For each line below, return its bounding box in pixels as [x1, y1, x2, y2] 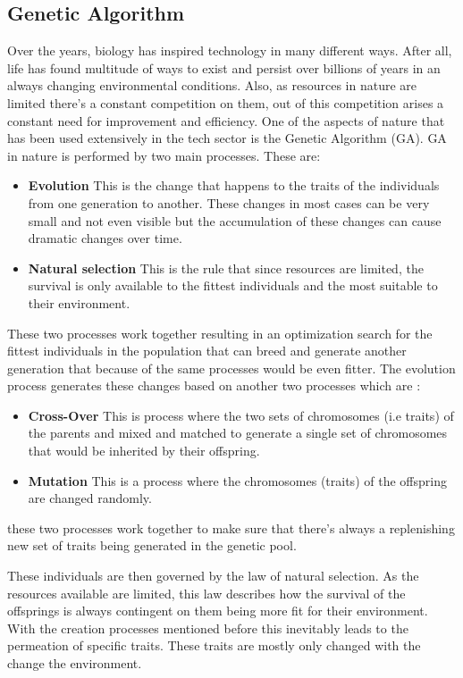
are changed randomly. [28, 489, 152, 507]
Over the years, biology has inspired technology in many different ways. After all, [7, 41, 452, 60]
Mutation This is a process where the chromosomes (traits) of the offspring [28, 471, 447, 490]
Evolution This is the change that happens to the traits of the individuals [28, 176, 440, 195]
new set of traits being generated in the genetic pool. [7, 536, 297, 555]
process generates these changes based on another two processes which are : [7, 376, 421, 395]
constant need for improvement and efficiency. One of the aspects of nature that [7, 111, 445, 130]
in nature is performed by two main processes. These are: [7, 146, 321, 164]
